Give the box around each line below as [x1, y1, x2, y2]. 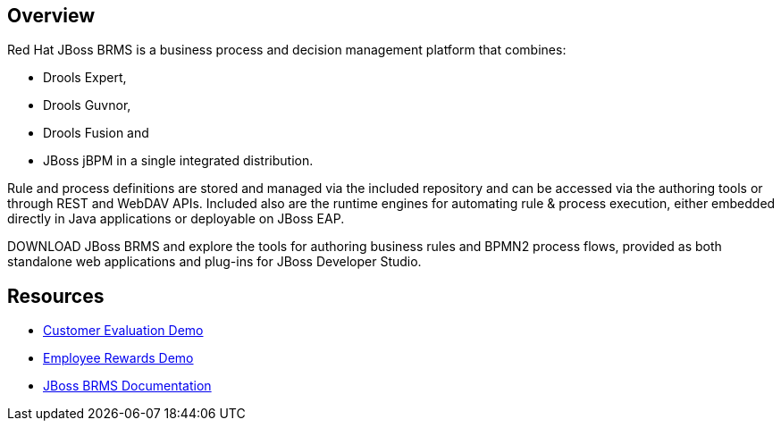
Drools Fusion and [43, 125, 149, 141]
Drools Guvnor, [43, 97, 131, 113]
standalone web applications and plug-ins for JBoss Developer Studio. [7, 254, 422, 270]
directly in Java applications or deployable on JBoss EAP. [7, 211, 345, 227]
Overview [7, 4, 96, 27]
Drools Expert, [43, 70, 127, 86]
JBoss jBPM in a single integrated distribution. [43, 153, 314, 169]
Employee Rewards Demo [43, 350, 194, 366]
